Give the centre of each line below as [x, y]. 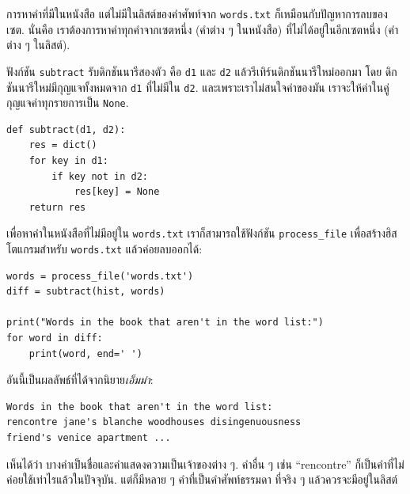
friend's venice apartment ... [89, 438]
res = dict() [63, 145]
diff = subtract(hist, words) [86, 292]
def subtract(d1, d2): [66, 129]
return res [57, 207]
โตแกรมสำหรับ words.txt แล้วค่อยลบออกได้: [104, 249]
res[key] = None [117, 192]
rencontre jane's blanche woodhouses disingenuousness [154, 422]
